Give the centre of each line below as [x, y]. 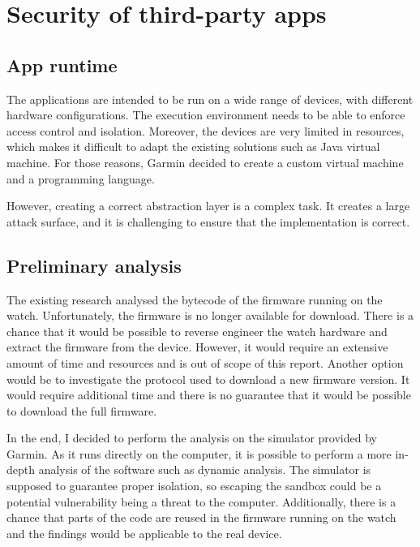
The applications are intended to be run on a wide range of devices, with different [210, 99]
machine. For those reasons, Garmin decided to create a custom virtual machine [205, 162]
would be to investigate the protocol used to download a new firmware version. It [208, 379]
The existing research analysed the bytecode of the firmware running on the [195, 299]
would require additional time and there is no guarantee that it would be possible [209, 395]
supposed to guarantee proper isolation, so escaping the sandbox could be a [194, 486]
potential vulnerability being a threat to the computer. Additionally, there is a [201, 501]
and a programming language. [81, 178]
